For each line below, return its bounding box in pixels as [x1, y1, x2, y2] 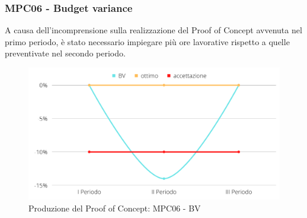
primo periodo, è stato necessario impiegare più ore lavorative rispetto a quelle [5, 35, 290, 48]
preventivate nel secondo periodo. [5, 47, 126, 59]
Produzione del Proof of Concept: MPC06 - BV [28, 201, 201, 214]
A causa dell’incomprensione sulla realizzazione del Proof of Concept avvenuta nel [5, 24, 302, 36]
